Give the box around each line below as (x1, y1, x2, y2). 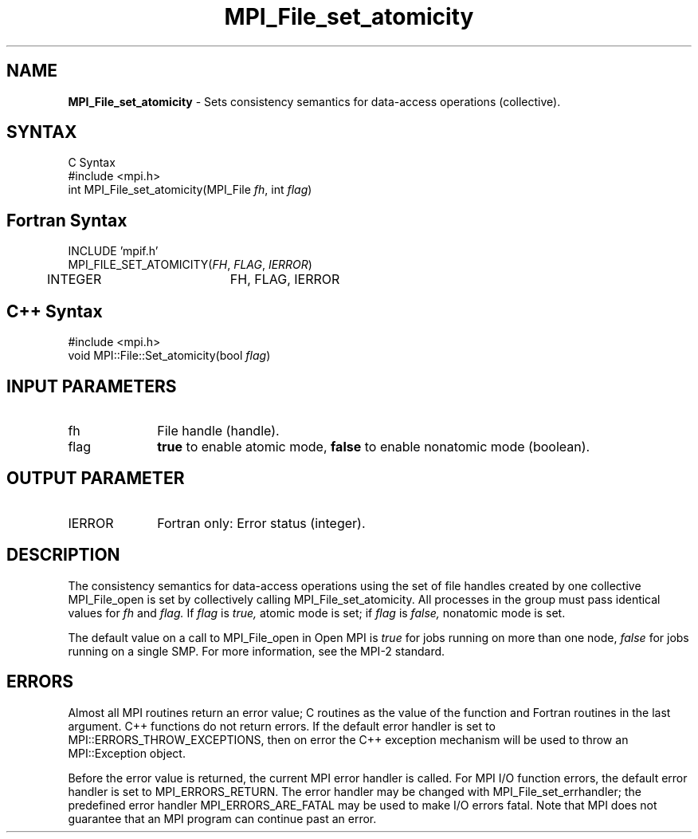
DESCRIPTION (6, 545, 120, 565)
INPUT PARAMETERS (6, 376, 177, 396)
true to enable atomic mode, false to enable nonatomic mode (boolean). (157, 438, 590, 455)
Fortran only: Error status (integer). (157, 514, 366, 531)
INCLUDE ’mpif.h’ (68, 244, 159, 258)
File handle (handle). (157, 422, 280, 439)
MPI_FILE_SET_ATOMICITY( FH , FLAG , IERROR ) (68, 258, 312, 272)
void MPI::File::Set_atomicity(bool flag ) (68, 349, 271, 363)
